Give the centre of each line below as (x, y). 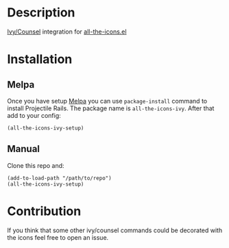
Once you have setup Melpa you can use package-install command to (107, 101)
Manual (23, 149)
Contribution (44, 211)
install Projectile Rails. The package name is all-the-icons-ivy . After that (111, 108)
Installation (40, 59)
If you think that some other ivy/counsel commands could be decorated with (115, 230)
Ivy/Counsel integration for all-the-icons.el (67, 32)
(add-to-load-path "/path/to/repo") (59, 178)
